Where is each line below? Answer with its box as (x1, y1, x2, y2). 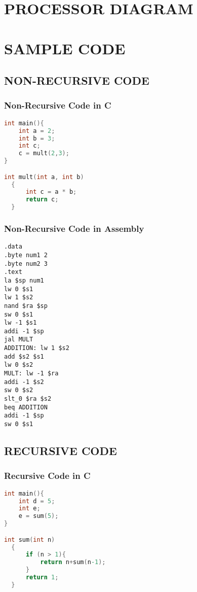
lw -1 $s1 (4, 319, 37, 327)
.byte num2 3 (4, 260, 48, 267)
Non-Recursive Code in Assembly (4, 222, 144, 234)
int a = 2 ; (18, 127, 55, 134)
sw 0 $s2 (4, 387, 33, 394)
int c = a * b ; (25, 188, 77, 196)
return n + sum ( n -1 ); (40, 559, 106, 566)
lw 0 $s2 (4, 361, 33, 369)
